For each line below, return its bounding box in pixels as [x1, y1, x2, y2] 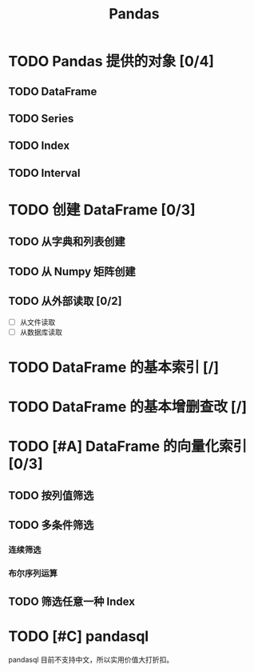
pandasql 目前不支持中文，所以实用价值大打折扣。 [8, 655, 174, 665]
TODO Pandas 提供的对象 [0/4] [8, 53, 214, 70]
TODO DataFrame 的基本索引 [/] [8, 358, 220, 376]
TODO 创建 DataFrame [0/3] [8, 201, 196, 218]
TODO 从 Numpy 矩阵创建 [8, 265, 136, 278]
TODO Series [8, 111, 74, 125]
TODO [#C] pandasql [8, 627, 149, 646]
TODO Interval [8, 166, 81, 180]
